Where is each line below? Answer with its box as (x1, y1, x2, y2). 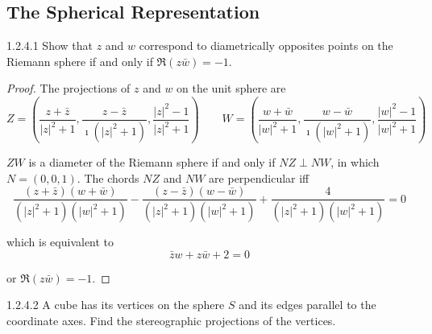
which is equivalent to (6, 233, 114, 250)
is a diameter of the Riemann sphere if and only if (28, 153, 276, 170)
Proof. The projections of (6, 80, 131, 97)
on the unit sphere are (177, 80, 286, 97)
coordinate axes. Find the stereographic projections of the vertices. (6, 311, 336, 328)
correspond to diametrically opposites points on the (139, 37, 393, 54)
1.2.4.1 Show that (6, 37, 93, 54)
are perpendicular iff (209, 169, 309, 186)
